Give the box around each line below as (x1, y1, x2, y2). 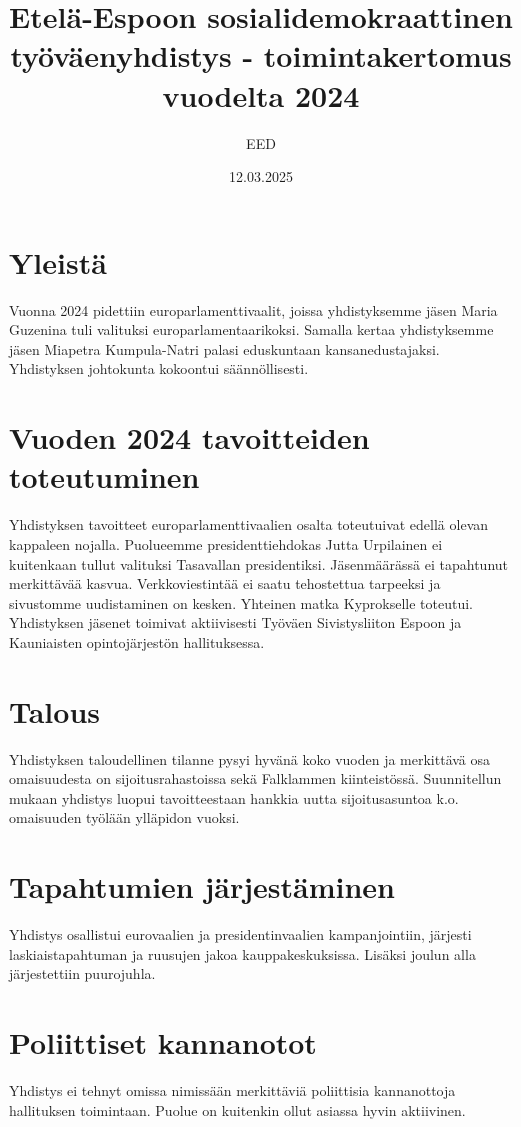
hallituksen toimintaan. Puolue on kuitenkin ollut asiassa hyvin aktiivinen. (9, 1099, 466, 1120)
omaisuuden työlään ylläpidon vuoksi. (9, 807, 240, 828)
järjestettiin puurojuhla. (9, 963, 156, 984)
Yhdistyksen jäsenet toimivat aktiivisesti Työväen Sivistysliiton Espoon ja (9, 612, 462, 633)
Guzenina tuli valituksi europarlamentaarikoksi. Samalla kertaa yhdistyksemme (9, 319, 494, 340)
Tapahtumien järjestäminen (9, 866, 395, 907)
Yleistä (9, 241, 107, 282)
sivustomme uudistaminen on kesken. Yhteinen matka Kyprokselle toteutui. (9, 592, 473, 613)
